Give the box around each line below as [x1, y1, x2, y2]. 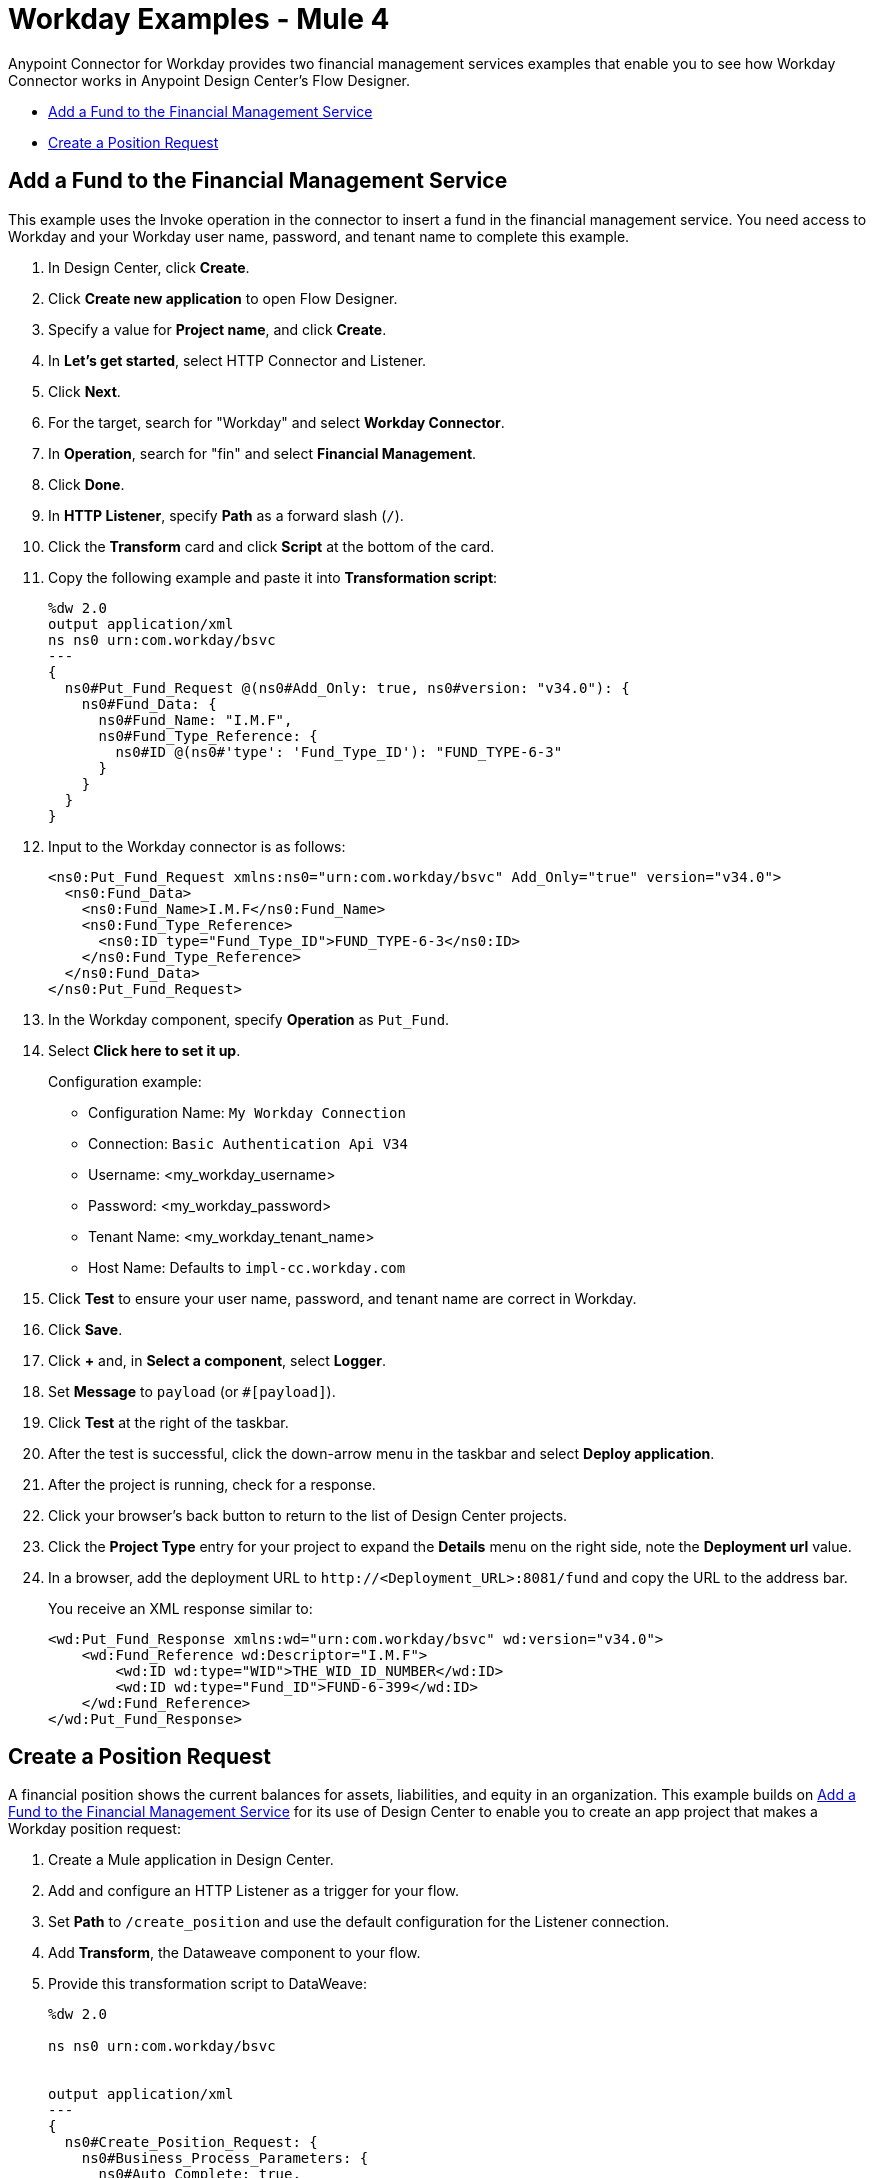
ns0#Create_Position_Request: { [64, 2134, 318, 2151]
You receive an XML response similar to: [48, 1599, 313, 1617]
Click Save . [48, 1320, 123, 1338]
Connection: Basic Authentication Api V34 [88, 1134, 408, 1152]
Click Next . [48, 382, 121, 400]
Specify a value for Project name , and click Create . [48, 320, 387, 338]
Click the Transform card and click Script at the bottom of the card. [48, 537, 495, 555]
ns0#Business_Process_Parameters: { [81, 2150, 369, 2167]
